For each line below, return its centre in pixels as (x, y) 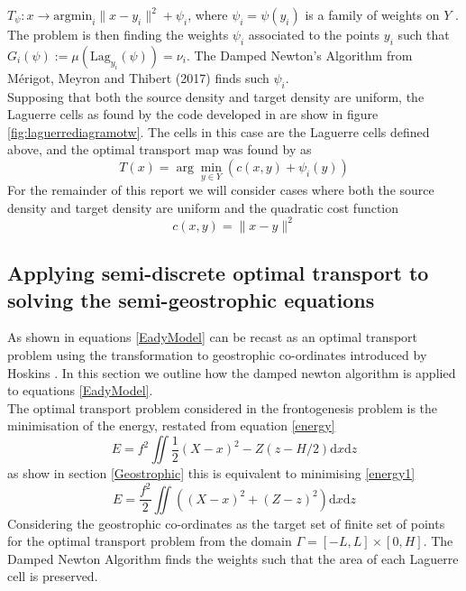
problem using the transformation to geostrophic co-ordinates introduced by (217, 355)
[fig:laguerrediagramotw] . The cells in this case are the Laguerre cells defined (219, 131)
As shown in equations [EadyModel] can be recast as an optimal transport (213, 337)
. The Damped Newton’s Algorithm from (299, 55)
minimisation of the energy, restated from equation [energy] (171, 425)
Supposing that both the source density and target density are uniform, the (216, 96)
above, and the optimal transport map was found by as (160, 149)
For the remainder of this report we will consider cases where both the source (221, 190)
